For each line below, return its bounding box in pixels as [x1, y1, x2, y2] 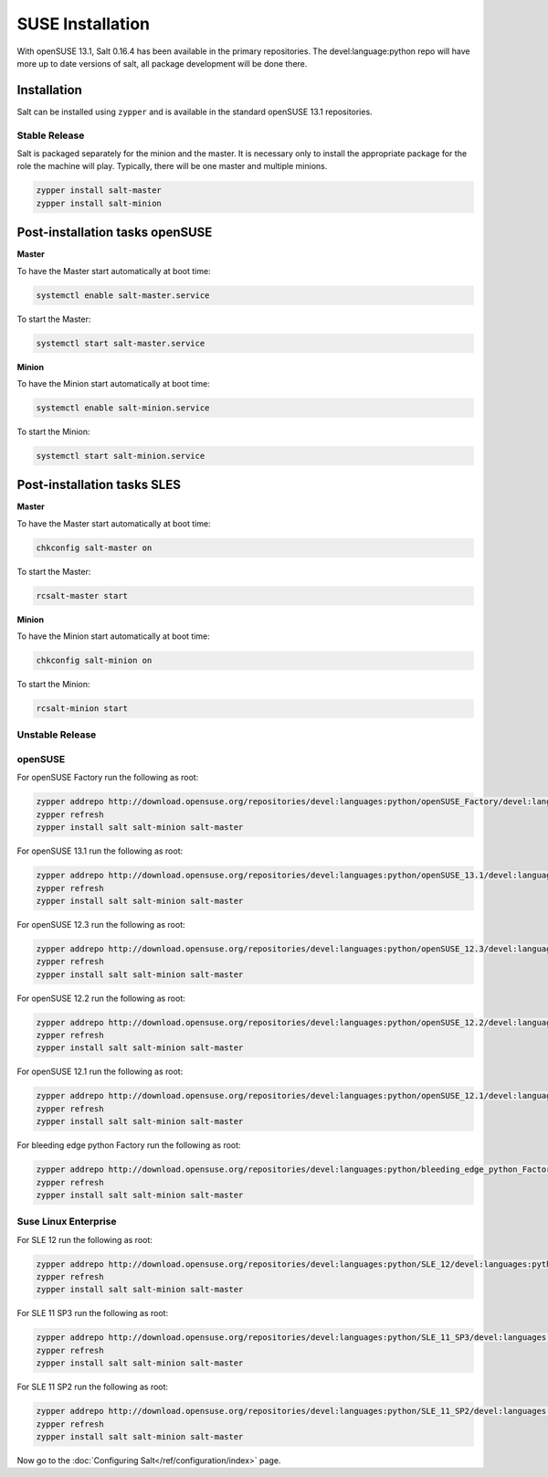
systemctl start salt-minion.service [36, 451, 205, 461]
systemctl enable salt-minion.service [36, 402, 210, 413]
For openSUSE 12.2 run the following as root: [16, 993, 186, 1004]
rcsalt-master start [36, 590, 128, 600]
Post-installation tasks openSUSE [16, 225, 213, 240]
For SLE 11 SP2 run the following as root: [16, 1381, 169, 1393]
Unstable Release [16, 728, 97, 741]
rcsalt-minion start [36, 704, 128, 714]
